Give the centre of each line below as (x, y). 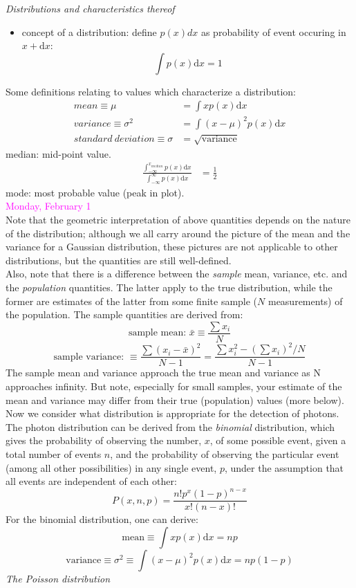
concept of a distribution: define (89, 31)
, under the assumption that (284, 467)
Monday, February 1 (48, 206)
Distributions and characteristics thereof (90, 8)
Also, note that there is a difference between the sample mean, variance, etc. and (177, 274)
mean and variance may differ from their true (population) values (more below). (175, 399)
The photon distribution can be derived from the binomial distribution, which (170, 426)
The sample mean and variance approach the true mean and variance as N (163, 373)
